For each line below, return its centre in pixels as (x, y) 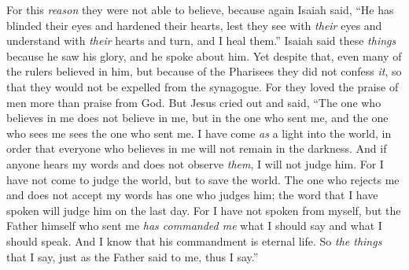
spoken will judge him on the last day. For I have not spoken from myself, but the (204, 210)
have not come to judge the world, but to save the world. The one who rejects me (203, 179)
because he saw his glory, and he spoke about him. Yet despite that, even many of (204, 55)
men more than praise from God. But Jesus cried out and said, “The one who (194, 102)
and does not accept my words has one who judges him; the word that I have (192, 195)
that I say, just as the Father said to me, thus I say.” (133, 256)
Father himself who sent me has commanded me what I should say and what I (194, 226)
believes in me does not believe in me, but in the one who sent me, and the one (197, 118)
